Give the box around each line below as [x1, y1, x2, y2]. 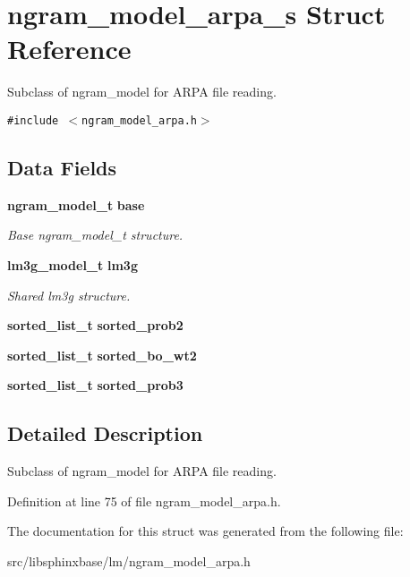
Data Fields [7, 153, 117, 181]
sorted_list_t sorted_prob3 [7, 376, 184, 395]
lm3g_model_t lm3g [7, 255, 138, 274]
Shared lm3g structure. [7, 285, 131, 304]
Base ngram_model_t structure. [7, 225, 184, 244]
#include [7, 114, 59, 127]
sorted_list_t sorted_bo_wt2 [7, 345, 197, 364]
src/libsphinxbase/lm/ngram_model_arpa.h [7, 551, 251, 570]
